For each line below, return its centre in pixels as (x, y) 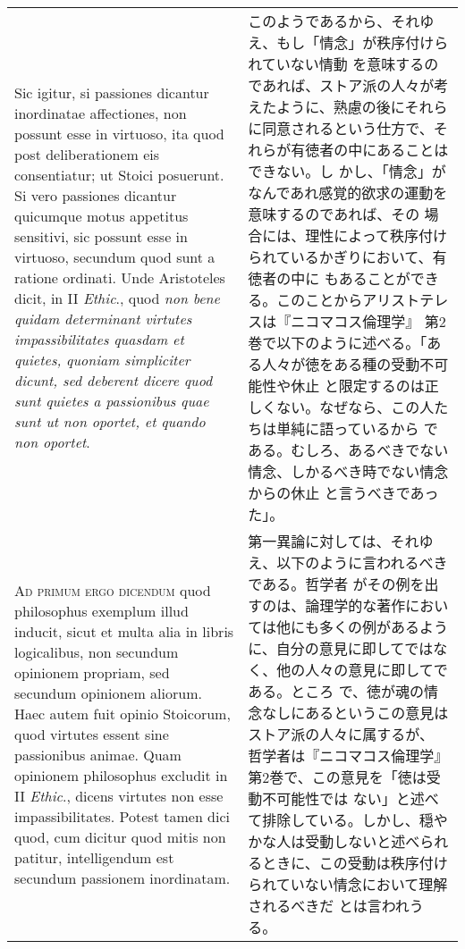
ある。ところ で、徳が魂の (336, 691)
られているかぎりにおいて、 (340, 257)
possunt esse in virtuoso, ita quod (119, 134)
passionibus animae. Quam (98, 754)
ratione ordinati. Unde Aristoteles (120, 277)
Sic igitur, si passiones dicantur (112, 92)
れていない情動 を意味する (336, 64)
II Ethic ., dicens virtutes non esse (119, 795)
